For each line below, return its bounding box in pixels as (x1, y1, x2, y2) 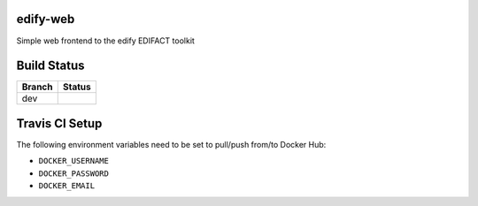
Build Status (16, 58, 85, 73)
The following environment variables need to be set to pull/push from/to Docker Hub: (16, 139, 327, 149)
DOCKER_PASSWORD (38, 168, 110, 179)
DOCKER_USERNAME (38, 156, 110, 166)
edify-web (16, 11, 75, 27)
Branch (21, 80, 53, 93)
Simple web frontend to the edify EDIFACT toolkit (16, 35, 195, 46)
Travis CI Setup (16, 116, 103, 131)
